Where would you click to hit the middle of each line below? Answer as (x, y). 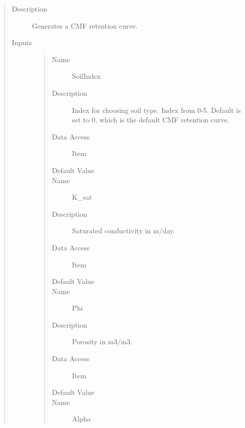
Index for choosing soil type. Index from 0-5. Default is (156, 110)
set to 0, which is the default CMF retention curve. (151, 120)
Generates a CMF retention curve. (85, 25)
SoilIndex (86, 76)
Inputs (22, 42)
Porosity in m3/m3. (102, 341)
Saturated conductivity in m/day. (124, 231)
